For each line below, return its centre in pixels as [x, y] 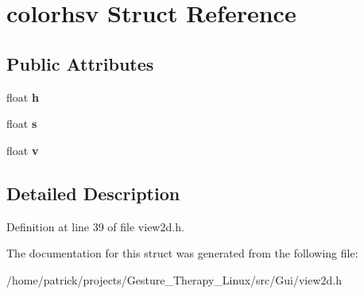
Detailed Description [93, 193]
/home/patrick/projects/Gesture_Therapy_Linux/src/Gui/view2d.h [174, 279]
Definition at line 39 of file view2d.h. [95, 226]
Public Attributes [80, 63]
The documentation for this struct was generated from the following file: [182, 253]
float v [23, 150]
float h [23, 97]
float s [22, 124]
